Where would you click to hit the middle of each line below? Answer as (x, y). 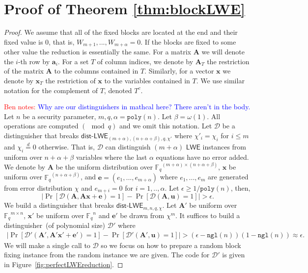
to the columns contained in (96, 71)
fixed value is (24, 41)
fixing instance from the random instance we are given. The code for (107, 255)
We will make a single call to (47, 245)
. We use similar (220, 80)
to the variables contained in (147, 80)
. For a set (73, 61)
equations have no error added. (202, 157)
